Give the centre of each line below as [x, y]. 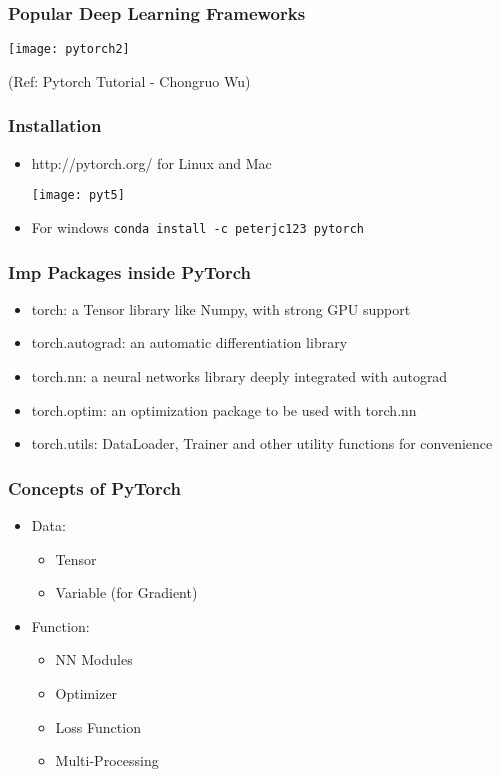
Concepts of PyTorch [95, 487]
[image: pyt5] [78, 195]
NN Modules [94, 659]
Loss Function [98, 726]
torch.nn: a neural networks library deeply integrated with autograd [239, 376]
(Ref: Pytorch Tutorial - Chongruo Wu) [129, 80]
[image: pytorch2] [69, 49]
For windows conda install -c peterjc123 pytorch [197, 226]
